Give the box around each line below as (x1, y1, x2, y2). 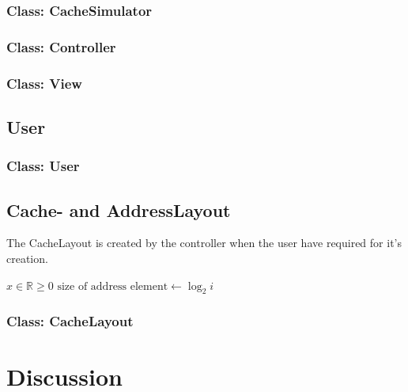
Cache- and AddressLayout (6, 197, 231, 222)
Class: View (6, 73, 82, 93)
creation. (6, 249, 48, 266)
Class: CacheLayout (6, 311, 134, 331)
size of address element (57, 280, 168, 292)
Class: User (6, 156, 80, 176)
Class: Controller (6, 36, 116, 56)
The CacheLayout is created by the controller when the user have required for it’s (6, 234, 402, 251)
